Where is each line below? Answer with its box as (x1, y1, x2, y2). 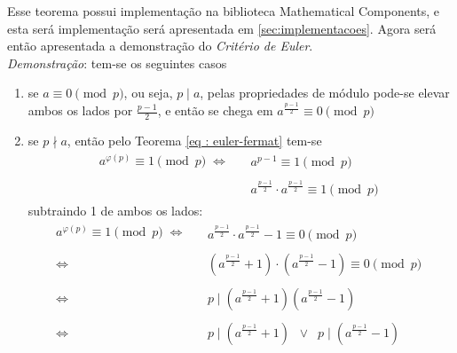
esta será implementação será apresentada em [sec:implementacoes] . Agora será (7, 19, 437, 37)
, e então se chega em (157, 101, 273, 120)
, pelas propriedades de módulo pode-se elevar (200, 83, 450, 102)
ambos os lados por (28, 101, 133, 120)
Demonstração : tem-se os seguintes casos (7, 53, 227, 72)
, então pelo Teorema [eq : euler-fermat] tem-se (67, 130, 322, 149)
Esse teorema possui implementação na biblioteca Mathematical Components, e (7, 2, 440, 20)
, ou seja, (123, 83, 173, 102)
